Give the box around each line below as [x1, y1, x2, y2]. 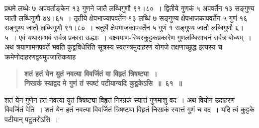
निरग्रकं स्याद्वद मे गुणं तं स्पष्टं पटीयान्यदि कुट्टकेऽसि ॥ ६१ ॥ [24, 78, 182, 88]
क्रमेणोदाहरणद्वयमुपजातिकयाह [4, 51, 76, 62]
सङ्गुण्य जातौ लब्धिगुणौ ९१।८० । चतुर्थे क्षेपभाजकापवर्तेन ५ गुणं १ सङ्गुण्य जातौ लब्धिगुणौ [4, 22, 233, 33]
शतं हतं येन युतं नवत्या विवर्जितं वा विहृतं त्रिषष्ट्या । [24, 68, 158, 78]
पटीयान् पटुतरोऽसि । [4, 114, 59, 124]
